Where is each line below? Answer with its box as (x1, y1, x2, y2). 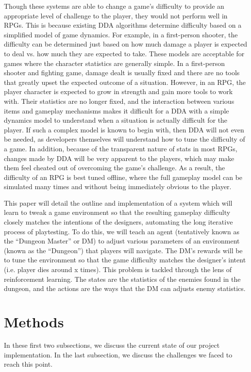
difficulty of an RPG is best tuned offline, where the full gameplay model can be (4, 172, 243, 182)
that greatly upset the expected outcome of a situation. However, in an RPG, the (4, 77, 246, 87)
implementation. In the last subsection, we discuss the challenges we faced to (4, 349, 233, 359)
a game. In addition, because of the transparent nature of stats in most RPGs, (4, 143, 237, 153)
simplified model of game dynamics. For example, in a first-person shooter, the (4, 29, 238, 39)
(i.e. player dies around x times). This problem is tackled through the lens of (4, 264, 232, 275)
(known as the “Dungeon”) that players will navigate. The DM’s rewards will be (4, 245, 243, 255)
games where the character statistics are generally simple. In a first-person (4, 58, 225, 68)
